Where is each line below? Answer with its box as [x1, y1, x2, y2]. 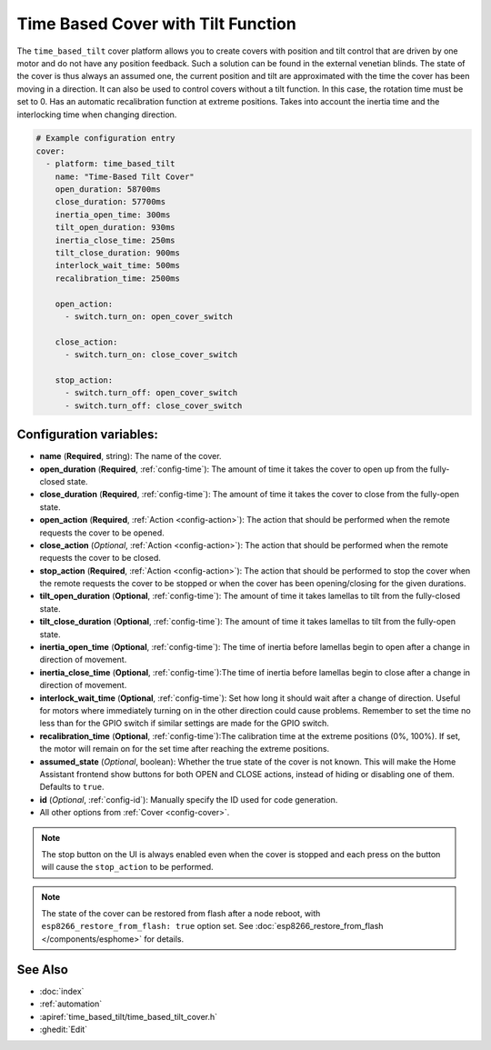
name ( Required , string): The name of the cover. [39, 451, 222, 462]
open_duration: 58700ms [55, 185, 161, 195]
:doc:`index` [39, 985, 85, 996]
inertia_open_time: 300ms [55, 209, 171, 220]
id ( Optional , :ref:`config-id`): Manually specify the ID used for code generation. [39, 794, 338, 805]
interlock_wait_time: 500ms [55, 260, 181, 271]
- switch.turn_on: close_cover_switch [65, 350, 238, 360]
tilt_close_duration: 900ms [55, 248, 181, 258]
